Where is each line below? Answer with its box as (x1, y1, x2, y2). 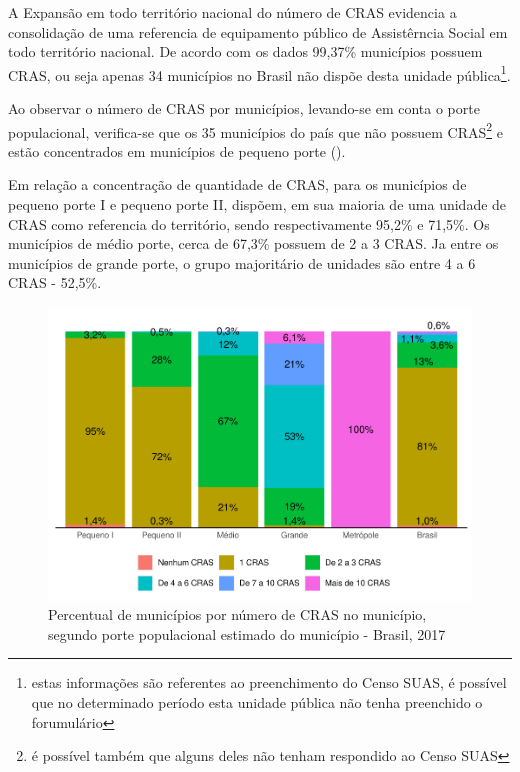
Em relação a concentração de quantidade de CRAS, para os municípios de (8, 174, 467, 195)
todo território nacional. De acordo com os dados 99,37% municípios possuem (8, 41, 483, 62)
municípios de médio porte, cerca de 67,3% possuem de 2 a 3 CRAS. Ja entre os (8, 233, 499, 254)
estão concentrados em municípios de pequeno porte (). (8, 140, 346, 161)
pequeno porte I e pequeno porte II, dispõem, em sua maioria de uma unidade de (8, 194, 507, 215)
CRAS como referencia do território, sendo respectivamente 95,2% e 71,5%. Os (8, 213, 490, 234)
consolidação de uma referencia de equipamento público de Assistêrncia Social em (8, 21, 508, 42)
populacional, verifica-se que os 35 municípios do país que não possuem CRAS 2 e (8, 118, 503, 142)
